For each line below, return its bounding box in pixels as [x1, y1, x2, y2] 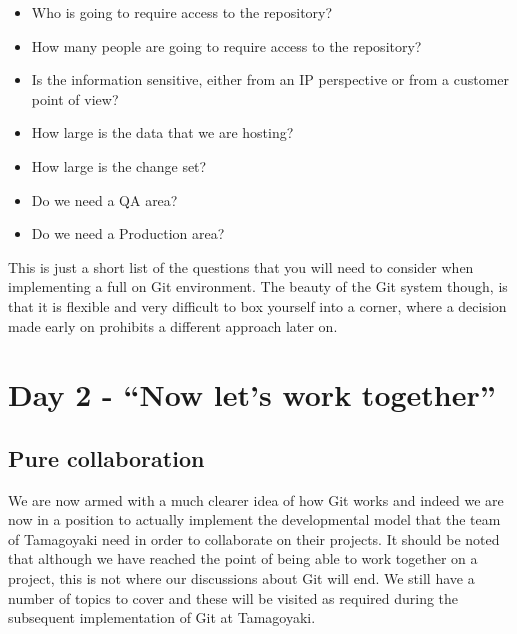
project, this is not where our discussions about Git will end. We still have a [8, 568, 475, 589]
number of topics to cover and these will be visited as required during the [8, 587, 459, 608]
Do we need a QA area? [31, 189, 178, 210]
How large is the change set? [31, 155, 207, 176]
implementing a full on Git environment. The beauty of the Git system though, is [8, 276, 508, 297]
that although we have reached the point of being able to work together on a [8, 548, 478, 569]
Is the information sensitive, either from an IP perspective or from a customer [31, 69, 510, 90]
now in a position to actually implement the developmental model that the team [8, 509, 501, 530]
